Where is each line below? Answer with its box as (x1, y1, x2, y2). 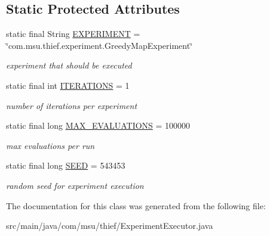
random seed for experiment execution (6, 179, 144, 191)
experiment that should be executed (6, 59, 132, 72)
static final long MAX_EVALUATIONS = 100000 (6, 119, 191, 132)
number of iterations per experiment (6, 99, 137, 111)
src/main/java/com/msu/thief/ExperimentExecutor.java (6, 219, 213, 232)
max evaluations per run (6, 139, 95, 151)
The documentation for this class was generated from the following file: (6, 199, 266, 212)
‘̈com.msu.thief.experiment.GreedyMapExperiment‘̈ (6, 39, 193, 51)
